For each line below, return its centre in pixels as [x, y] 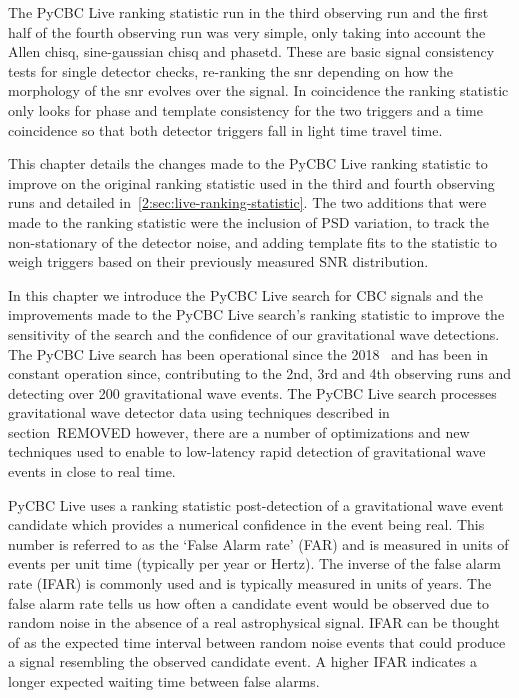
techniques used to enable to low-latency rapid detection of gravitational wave [247, 451]
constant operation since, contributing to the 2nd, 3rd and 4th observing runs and [260, 373]
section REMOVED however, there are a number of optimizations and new [239, 431]
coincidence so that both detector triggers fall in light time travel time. [225, 129]
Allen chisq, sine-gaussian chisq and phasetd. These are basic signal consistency [251, 51]
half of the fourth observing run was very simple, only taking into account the [247, 31]
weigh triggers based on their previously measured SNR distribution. [218, 261]
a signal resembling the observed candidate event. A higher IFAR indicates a [243, 661]
